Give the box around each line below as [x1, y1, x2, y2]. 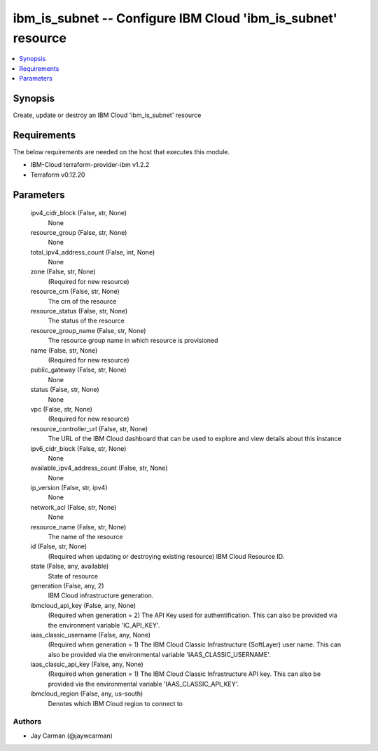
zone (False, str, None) [30, 267, 96, 276]
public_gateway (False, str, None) [30, 365, 127, 374]
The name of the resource [48, 533, 123, 541]
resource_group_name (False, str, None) [30, 326, 146, 334]
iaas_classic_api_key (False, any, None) [30, 660, 143, 669]
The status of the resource [48, 316, 125, 325]
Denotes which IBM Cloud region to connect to [48, 699, 183, 708]
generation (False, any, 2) [30, 581, 104, 590]
